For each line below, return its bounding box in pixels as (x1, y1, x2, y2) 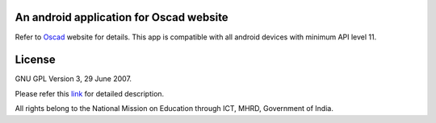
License (15, 53, 56, 67)
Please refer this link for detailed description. (15, 88, 165, 98)
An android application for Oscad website (15, 10, 229, 24)
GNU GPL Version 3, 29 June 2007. (15, 74, 132, 84)
